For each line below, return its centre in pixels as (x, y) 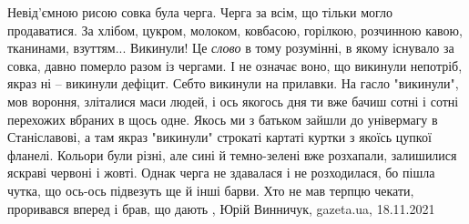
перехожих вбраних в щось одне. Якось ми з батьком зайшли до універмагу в (223, 119)
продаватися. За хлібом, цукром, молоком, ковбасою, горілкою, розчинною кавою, (235, 30)
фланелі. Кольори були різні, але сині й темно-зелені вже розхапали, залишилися (232, 154)
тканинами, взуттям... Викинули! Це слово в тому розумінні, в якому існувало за (231, 48)
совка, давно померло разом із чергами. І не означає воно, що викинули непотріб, (235, 65)
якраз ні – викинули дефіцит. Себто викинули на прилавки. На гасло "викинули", (233, 83)
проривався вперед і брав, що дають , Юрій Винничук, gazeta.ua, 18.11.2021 (221, 208)
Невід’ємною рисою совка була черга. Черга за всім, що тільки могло (200, 12)
